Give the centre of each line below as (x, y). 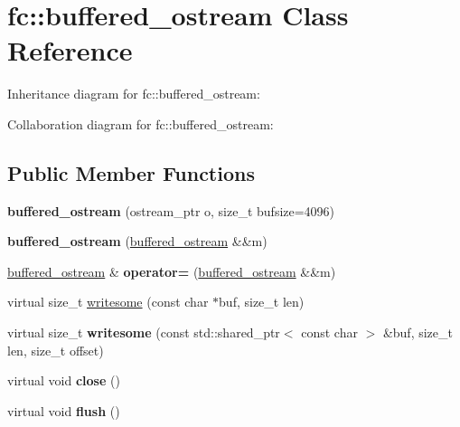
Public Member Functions (131, 172)
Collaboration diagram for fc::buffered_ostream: (141, 123)
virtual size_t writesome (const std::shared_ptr (144, 332)
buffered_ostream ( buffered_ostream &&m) (137, 241)
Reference (70, 50)
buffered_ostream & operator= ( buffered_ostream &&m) (172, 271)
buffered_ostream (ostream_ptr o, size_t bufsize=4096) (171, 210)
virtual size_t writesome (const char (108, 302)
